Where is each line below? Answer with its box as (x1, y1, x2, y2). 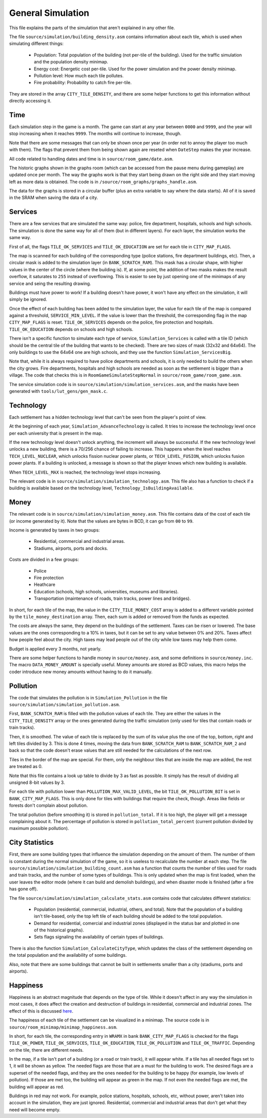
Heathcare (34, 582, 55, 587)
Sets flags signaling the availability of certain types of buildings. (34, 934, 164, 940)
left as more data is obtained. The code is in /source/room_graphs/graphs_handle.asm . (9, 179, 197, 185)
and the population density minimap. (34, 59, 108, 65)
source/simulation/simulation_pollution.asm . (9, 702, 121, 708)
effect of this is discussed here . (9, 1008, 74, 1014)
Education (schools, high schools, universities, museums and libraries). (34, 588, 179, 594)
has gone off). (9, 886, 38, 892)
